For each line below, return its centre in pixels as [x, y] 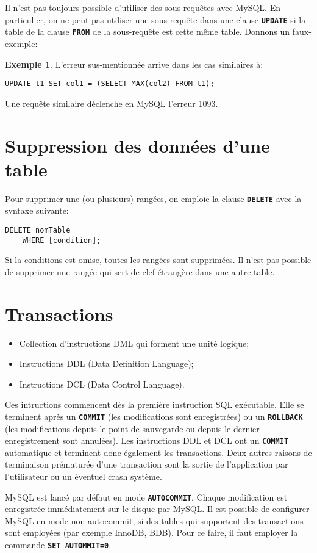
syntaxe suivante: [37, 210]
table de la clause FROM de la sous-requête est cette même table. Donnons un [148, 31]
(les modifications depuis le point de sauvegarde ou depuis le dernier [132, 428]
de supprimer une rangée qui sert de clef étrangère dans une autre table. [140, 271]
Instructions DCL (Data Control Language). [102, 384]
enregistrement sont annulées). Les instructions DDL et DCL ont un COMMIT [147, 440]
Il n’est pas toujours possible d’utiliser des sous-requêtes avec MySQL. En [143, 7]
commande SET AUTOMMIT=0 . [58, 545]
